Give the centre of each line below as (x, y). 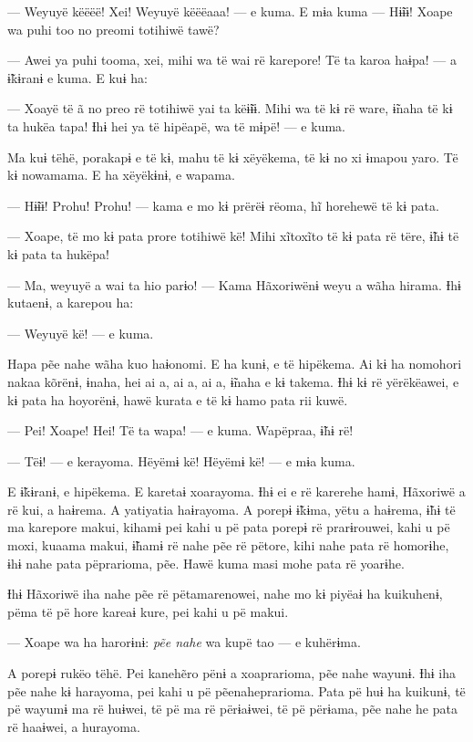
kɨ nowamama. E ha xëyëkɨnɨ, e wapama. (121, 175)
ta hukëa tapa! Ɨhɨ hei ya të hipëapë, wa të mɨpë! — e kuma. (176, 125)
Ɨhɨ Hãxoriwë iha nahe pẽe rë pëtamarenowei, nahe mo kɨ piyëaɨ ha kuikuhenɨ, (225, 594)
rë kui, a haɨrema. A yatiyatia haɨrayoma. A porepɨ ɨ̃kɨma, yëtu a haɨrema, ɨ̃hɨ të (231, 509)
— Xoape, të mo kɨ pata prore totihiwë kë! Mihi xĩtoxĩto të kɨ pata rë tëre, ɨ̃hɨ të (233, 236)
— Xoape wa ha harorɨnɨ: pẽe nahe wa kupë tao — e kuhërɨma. (184, 642)
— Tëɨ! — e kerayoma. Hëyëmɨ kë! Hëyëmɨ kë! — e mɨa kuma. (181, 460)
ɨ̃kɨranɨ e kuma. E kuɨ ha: (77, 77)
